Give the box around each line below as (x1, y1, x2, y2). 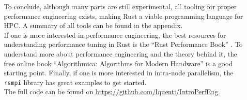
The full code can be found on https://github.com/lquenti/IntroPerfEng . (4, 86, 220, 97)
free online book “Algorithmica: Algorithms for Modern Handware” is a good (4, 58, 233, 68)
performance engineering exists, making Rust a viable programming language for (4, 11, 243, 21)
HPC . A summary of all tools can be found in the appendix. (4, 20, 183, 30)
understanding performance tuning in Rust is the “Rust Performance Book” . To (4, 39, 243, 49)
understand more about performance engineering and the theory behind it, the (4, 48, 237, 58)
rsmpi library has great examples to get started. (4, 77, 147, 87)
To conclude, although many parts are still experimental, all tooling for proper (4, 1, 237, 11)
